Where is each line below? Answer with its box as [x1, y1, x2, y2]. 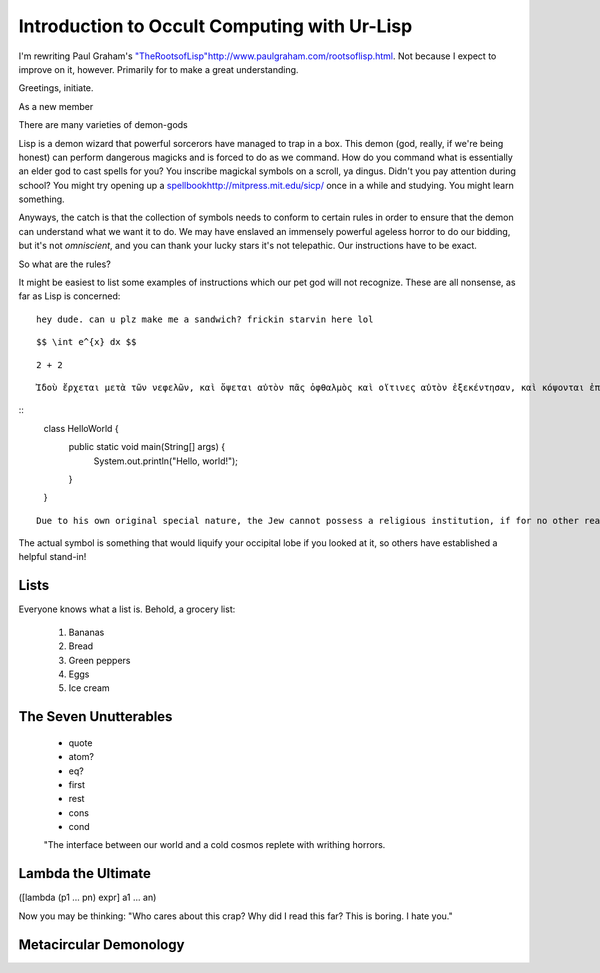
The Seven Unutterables [18, 708, 173, 725]
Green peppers [68, 654, 131, 666]
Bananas [68, 626, 105, 638]
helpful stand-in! [18, 551, 87, 563]
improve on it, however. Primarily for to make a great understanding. [18, 63, 299, 75]
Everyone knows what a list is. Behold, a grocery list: [18, 603, 236, 615]
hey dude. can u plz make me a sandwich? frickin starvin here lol [36, 313, 374, 325]
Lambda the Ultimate [18, 865, 152, 882]
